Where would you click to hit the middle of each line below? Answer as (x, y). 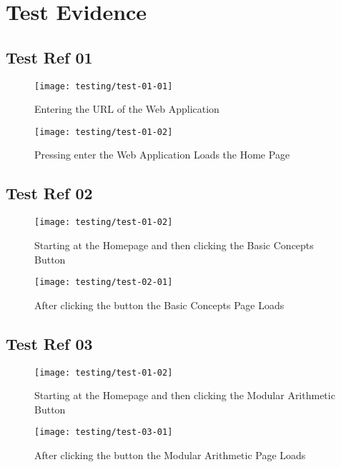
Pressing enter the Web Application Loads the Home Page (162, 155)
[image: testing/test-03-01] (104, 432)
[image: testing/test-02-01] (104, 282)
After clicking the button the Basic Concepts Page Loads (159, 305)
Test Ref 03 (49, 343)
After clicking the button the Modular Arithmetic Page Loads (170, 455)
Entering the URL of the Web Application (127, 109)
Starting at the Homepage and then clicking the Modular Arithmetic (185, 395)
